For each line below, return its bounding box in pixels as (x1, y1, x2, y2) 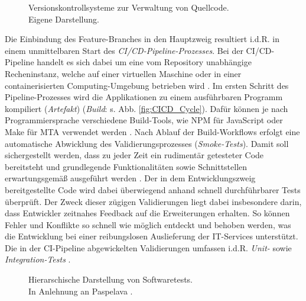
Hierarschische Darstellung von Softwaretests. (28, 273, 193, 286)
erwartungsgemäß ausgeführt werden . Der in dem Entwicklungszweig (5, 172, 256, 184)
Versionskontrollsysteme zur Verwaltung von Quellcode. (28, 1, 229, 13)
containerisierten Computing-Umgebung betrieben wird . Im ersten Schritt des (5, 79, 289, 91)
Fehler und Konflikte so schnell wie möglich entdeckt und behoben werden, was (5, 218, 291, 230)
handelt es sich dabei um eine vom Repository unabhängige (37, 56, 252, 68)
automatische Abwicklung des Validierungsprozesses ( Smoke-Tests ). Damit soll (5, 137, 289, 149)
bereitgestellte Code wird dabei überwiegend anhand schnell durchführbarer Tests (5, 183, 301, 196)
